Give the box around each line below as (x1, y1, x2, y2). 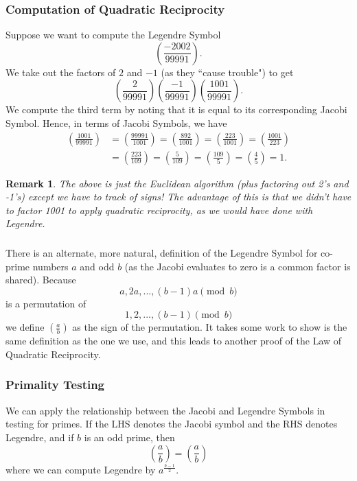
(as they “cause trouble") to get (161, 64, 294, 79)
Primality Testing (5, 376, 105, 393)
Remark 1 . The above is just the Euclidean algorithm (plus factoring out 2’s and (5, 176, 349, 190)
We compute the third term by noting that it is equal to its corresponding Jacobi (5, 102, 347, 117)
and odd (80, 259, 115, 273)
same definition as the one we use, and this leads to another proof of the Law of (5, 333, 342, 348)
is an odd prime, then (84, 430, 175, 444)
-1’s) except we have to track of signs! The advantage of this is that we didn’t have (5, 189, 352, 204)
